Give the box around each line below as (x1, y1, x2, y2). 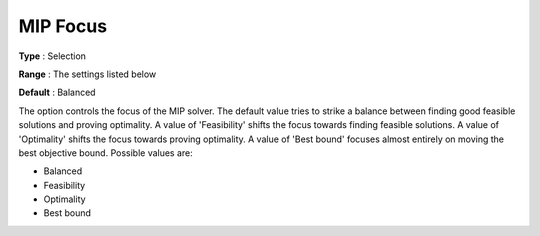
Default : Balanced (18, 86, 96, 99)
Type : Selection (18, 50, 87, 62)
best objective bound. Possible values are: (18, 146, 194, 159)
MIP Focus (18, 15, 108, 37)
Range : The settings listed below (18, 68, 157, 80)
